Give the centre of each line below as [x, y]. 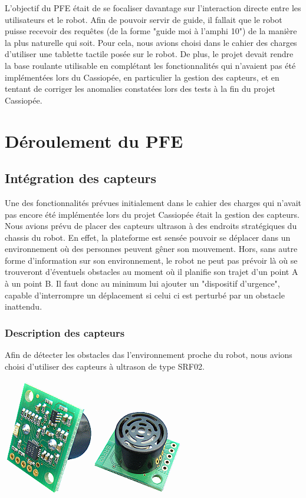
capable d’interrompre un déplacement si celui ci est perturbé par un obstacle [145, 295]
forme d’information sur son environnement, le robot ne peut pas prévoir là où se [151, 260]
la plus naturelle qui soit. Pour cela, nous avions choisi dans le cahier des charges [151, 42]
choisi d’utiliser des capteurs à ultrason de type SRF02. [105, 366]
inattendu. [24, 306]
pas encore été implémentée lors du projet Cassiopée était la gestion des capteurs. [152, 214]
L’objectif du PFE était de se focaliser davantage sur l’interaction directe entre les [153, 8]
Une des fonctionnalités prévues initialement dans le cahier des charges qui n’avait [153, 202]
